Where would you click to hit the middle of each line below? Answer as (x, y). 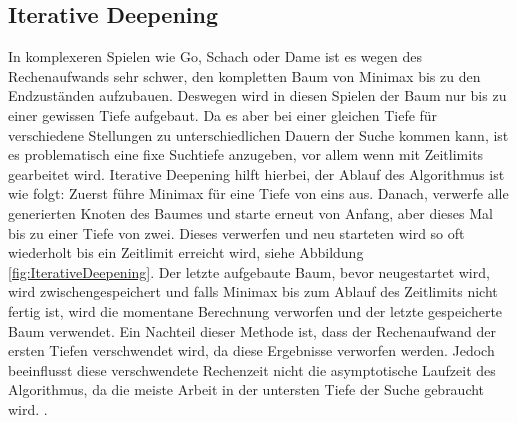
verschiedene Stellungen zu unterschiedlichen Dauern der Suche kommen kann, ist (258, 134)
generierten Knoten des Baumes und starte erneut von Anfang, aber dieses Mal (250, 212)
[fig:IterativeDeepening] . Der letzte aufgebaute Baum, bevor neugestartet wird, (249, 271)
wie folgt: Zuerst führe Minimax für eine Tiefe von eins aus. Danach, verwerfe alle (258, 193)
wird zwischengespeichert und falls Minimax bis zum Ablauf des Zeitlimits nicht (253, 291)
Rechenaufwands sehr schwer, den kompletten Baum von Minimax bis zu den (244, 75)
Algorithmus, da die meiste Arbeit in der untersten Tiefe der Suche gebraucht (246, 389)
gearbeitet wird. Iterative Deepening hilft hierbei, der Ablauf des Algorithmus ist (256, 173)
